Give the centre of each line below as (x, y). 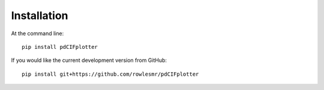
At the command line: (37, 33)
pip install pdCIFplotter (60, 47)
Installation (40, 15)
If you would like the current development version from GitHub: (89, 60)
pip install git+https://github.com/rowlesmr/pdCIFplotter (110, 74)
